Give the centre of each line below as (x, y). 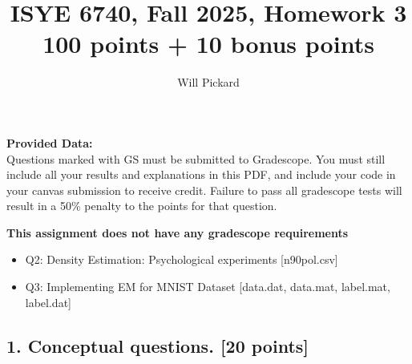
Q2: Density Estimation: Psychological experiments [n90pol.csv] (182, 259)
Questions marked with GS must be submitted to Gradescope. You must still (196, 158)
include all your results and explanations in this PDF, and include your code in (201, 174)
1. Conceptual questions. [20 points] (158, 345)
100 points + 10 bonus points (208, 44)
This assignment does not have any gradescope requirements (178, 232)
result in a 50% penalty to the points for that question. (142, 206)
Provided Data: (50, 142)
